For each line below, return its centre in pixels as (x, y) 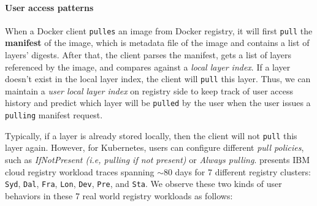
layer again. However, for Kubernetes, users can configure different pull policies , (155, 147)
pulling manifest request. (54, 115)
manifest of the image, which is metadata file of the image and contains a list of (157, 43)
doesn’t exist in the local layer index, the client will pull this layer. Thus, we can (158, 79)
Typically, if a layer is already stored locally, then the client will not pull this (151, 135)
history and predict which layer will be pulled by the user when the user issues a (158, 103)
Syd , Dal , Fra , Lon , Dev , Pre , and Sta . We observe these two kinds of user (143, 184)
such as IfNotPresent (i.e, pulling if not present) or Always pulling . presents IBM (157, 160)
